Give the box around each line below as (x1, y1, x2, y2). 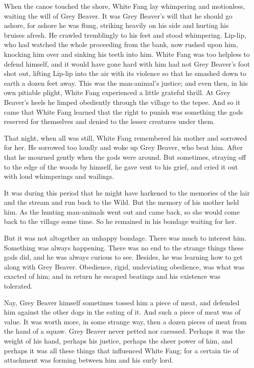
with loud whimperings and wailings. (4, 171, 115, 181)
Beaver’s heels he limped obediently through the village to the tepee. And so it (4, 97, 241, 107)
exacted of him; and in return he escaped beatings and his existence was (4, 271, 221, 281)
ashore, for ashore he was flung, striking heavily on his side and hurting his (4, 20, 229, 30)
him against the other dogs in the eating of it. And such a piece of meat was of (4, 307, 241, 317)
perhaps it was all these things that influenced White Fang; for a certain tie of (4, 345, 239, 355)
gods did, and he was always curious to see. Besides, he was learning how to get (4, 252, 243, 262)
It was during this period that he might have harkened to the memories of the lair (4, 187, 250, 197)
